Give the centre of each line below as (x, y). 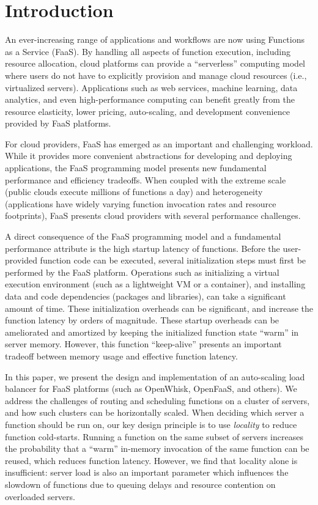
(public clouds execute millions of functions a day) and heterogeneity (134, 192)
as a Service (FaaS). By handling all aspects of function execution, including (148, 51)
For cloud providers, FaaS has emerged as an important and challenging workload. (159, 143)
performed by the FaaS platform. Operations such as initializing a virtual (142, 272)
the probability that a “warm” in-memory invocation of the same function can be (157, 448)
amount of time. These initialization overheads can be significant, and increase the (159, 308)
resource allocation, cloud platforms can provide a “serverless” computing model (155, 63)
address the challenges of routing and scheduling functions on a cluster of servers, (157, 400)
